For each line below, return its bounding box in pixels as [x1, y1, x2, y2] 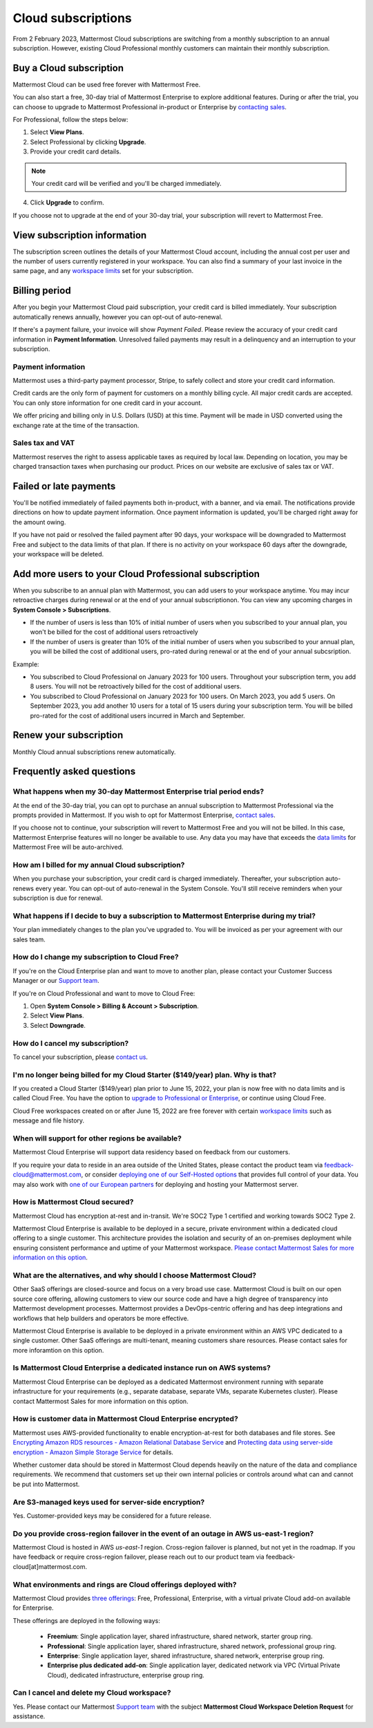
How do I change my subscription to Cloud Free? [12, 952, 179, 962]
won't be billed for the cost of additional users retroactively [30, 628, 198, 636]
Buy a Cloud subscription [12, 62, 124, 74]
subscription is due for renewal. [12, 894, 103, 902]
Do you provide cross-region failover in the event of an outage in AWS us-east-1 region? [12, 1528, 314, 1538]
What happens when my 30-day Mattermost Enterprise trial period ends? [12, 787, 265, 796]
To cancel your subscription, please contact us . [12, 1053, 149, 1061]
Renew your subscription [12, 729, 124, 741]
